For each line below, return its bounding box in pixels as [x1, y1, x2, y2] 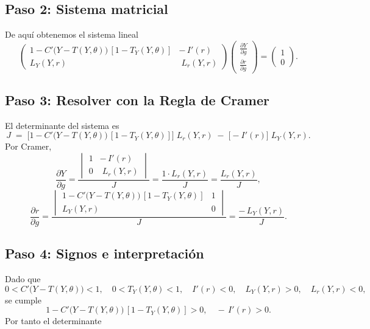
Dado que [5, 272, 41, 285]
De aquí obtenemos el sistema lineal [5, 28, 138, 41]
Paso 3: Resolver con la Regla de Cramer [5, 90, 269, 109]
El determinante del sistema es [5, 119, 119, 131]
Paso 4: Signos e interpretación [5, 244, 204, 263]
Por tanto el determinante [5, 314, 102, 327]
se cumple [5, 293, 41, 306]
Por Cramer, [5, 140, 52, 153]
